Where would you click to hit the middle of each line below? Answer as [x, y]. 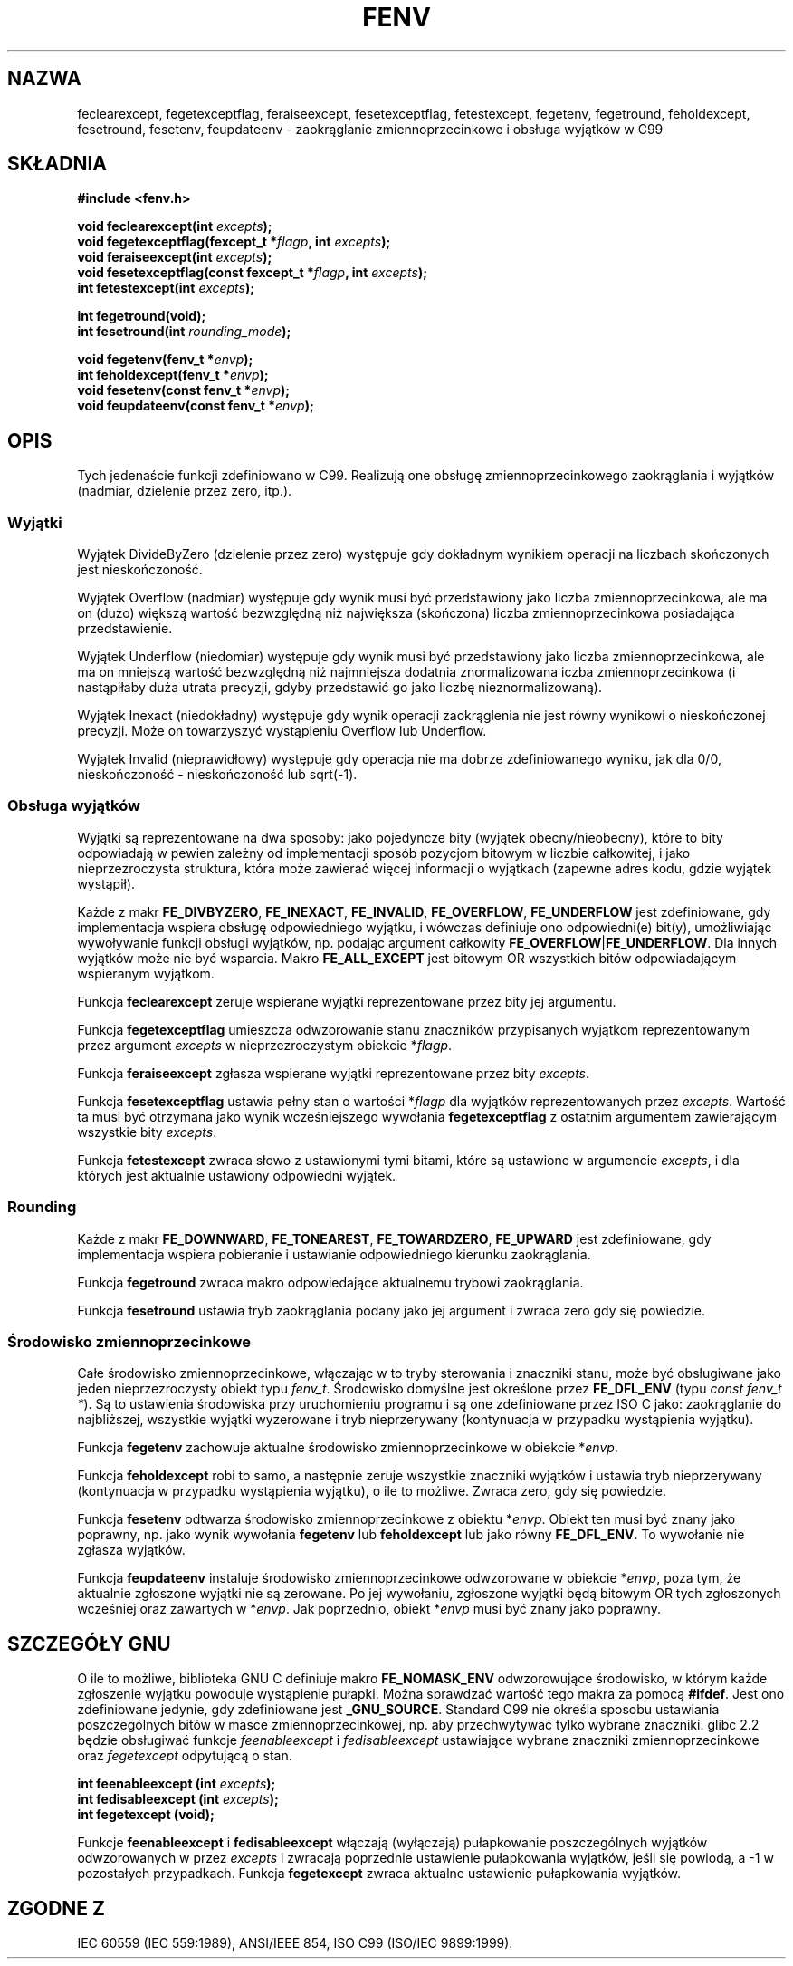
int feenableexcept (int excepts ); [177, 1784]
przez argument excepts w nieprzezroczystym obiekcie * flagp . [265, 1045]
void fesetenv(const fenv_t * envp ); [184, 390]
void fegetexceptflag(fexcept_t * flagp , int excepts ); [234, 242]
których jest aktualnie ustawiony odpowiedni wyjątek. [237, 1175]
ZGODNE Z [57, 1908]
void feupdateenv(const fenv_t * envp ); [196, 406]
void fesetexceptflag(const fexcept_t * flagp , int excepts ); [252, 273]
